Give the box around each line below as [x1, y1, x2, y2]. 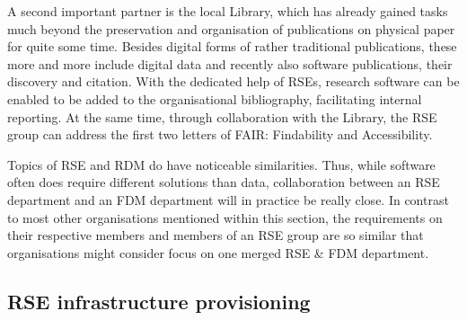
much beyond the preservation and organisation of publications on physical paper [7, 19, 455, 38]
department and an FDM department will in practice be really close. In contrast [7, 190, 449, 209]
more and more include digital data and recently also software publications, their [7, 54, 453, 73]
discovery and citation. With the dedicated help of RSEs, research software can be [7, 72, 460, 91]
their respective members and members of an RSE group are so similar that [7, 226, 424, 244]
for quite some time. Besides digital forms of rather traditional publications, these [7, 37, 457, 56]
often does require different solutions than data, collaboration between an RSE [7, 173, 440, 191]
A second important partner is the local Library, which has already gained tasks [7, 2, 448, 20]
